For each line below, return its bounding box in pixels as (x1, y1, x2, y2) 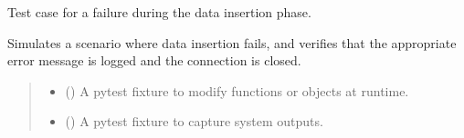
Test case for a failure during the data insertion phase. (7, 3, 311, 21)
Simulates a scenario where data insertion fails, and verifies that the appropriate (7, 33, 457, 52)
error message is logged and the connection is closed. (7, 51, 301, 70)
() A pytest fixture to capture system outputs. (65, 112, 323, 131)
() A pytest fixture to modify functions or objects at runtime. (65, 81, 409, 100)
